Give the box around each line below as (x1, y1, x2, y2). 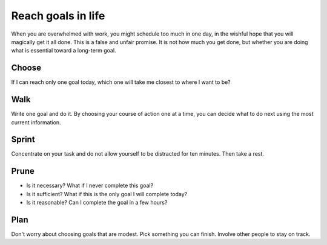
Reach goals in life (11, 9, 105, 22)
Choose (11, 63, 42, 73)
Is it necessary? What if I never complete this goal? (26, 182, 154, 189)
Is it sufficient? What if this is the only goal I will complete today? (26, 190, 188, 197)
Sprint (11, 135, 36, 145)
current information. (11, 118, 61, 126)
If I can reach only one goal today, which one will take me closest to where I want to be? (11, 78, 231, 86)
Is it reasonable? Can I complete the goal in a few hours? (26, 199, 168, 206)
